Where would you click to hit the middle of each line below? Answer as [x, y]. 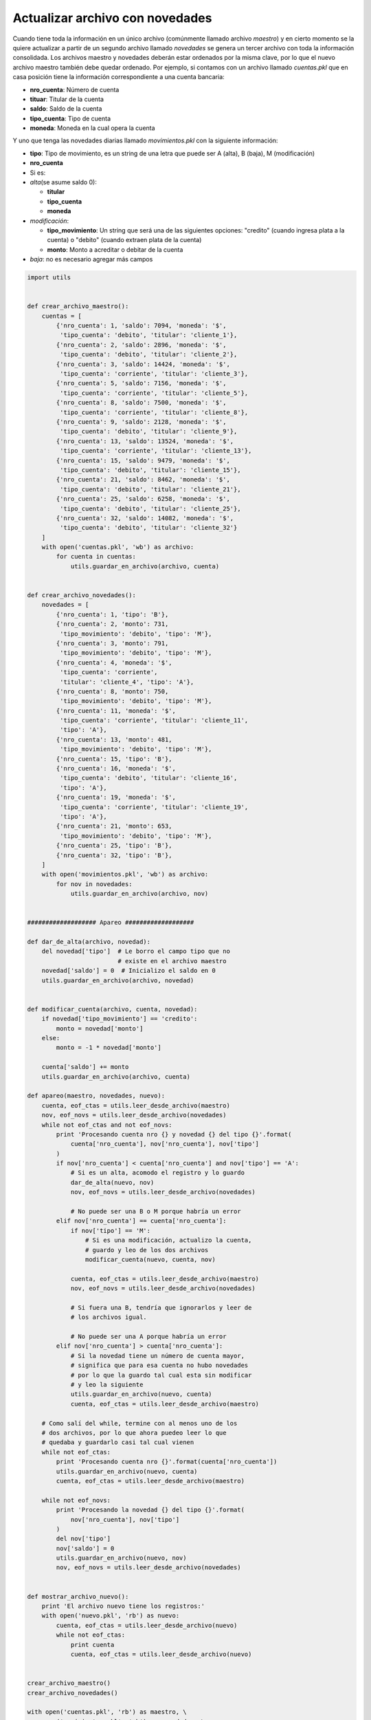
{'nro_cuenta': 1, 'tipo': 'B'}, [112, 614]
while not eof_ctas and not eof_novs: [107, 1125]
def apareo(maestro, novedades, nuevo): [96, 1096]
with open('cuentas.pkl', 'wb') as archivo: [118, 547]
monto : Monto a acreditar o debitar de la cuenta [115, 249]
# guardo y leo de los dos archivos [147, 1250]
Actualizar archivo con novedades [112, 18]
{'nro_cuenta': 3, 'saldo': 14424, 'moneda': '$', [143, 364]
